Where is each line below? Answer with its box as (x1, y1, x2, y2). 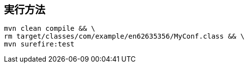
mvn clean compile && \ (4, 24, 95, 33)
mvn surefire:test (4, 40, 75, 48)
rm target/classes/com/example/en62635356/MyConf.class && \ (4, 32, 245, 41)
